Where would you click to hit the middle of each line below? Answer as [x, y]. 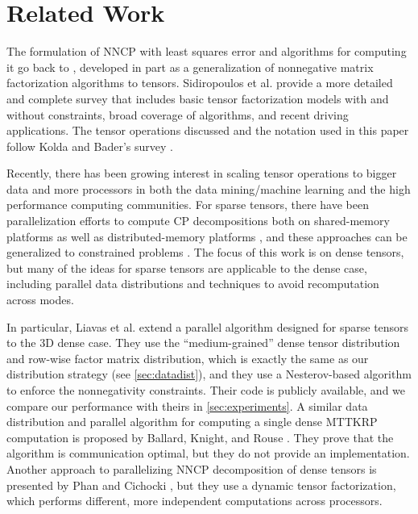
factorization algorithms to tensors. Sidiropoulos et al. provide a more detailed [200, 83]
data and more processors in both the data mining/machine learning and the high [209, 188]
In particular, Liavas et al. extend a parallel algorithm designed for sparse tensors [208, 326]
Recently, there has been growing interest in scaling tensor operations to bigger [202, 173]
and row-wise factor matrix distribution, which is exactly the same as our [188, 358]
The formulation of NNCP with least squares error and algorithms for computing [207, 51]
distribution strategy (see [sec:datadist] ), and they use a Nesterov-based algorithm [209, 374]
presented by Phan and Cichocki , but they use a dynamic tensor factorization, [201, 485]
